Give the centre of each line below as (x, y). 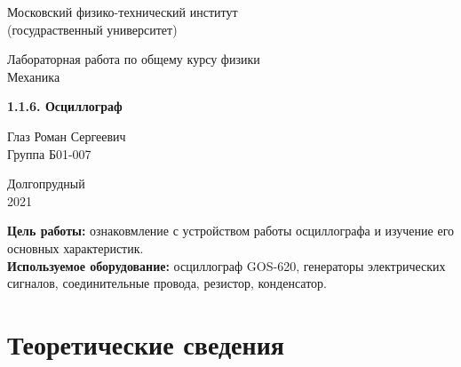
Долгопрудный (46, 183)
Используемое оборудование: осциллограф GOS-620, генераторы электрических (227, 265)
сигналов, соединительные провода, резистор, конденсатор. (167, 283)
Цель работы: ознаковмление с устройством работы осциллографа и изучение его (231, 231)
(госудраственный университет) (92, 29)
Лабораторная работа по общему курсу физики (134, 59)
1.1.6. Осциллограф (65, 106)
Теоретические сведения (146, 343)
